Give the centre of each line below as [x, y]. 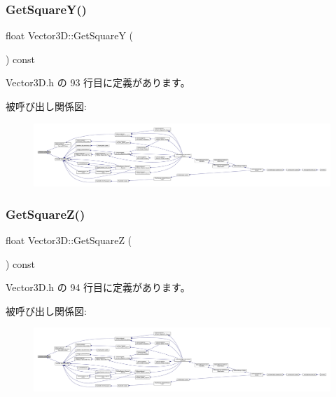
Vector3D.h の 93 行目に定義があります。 [98, 82]
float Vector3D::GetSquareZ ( [69, 240]
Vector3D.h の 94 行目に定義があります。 [98, 287]
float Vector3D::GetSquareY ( [69, 35]
